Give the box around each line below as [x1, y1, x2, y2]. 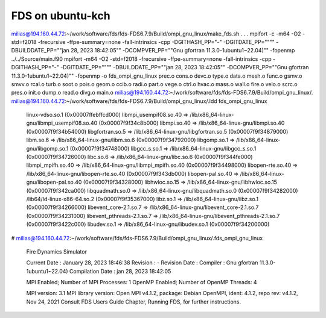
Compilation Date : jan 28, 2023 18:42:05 [69, 267, 171, 275]
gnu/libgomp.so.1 [26, 145, 69, 152]
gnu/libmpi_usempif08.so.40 [26, 119, 98, 126]
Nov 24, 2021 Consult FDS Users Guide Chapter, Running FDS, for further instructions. [26, 298, 241, 305]
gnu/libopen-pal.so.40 [26, 178, 82, 186]
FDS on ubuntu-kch [11, 9, 111, 22]
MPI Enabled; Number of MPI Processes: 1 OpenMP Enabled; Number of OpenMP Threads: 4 [26, 279, 257, 286]
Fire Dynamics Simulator [26, 248, 88, 255]
